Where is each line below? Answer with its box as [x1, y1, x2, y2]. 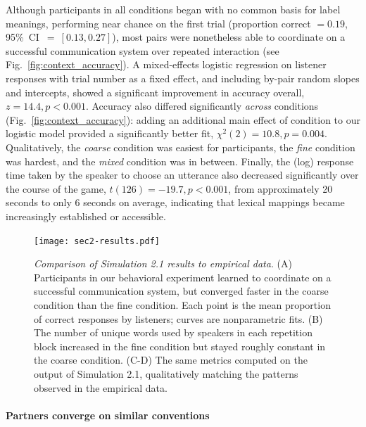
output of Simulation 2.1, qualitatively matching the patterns [34, 366, 298, 381]
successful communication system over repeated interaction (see [6, 43, 279, 58]
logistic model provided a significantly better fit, [6, 126, 214, 141]
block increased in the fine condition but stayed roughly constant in [34, 338, 326, 353]
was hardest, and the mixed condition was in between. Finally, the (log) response [6, 153, 354, 168]
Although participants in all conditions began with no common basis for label [6, 2, 341, 16]
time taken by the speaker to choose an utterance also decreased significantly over [6, 167, 359, 182]
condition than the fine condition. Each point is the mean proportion [34, 297, 331, 312]
